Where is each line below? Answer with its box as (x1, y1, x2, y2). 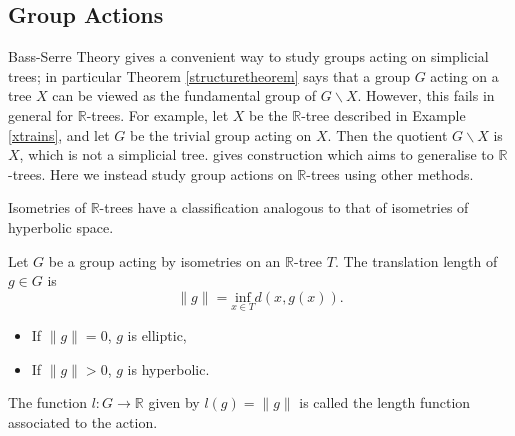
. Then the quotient (327, 124, 448, 145)
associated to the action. (8, 411, 158, 432)
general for (8, 104, 74, 125)
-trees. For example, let (86, 104, 229, 125)
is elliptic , (127, 324, 187, 345)
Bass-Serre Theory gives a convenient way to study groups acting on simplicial (8, 46, 489, 67)
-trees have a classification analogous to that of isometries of (99, 197, 469, 218)
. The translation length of (334, 250, 498, 271)
